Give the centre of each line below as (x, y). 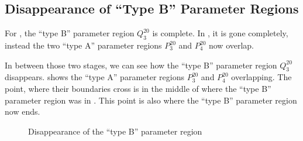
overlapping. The (261, 77)
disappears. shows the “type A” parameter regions (94, 77)
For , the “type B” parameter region (70, 33)
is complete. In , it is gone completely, (220, 33)
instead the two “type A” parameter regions (83, 45)
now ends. (23, 111)
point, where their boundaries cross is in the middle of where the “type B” (138, 88)
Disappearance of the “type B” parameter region (115, 131)
